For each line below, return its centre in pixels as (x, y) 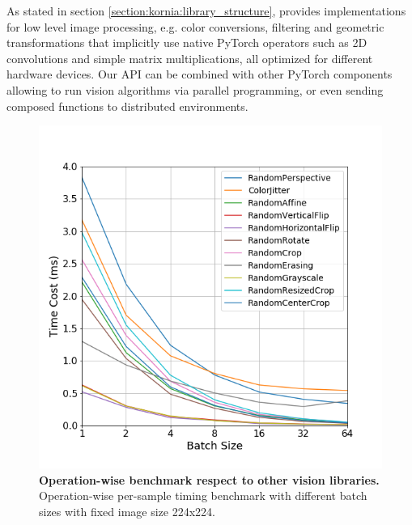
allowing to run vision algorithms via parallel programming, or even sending (195, 89)
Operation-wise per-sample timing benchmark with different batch (203, 495)
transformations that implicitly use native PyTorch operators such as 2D (187, 42)
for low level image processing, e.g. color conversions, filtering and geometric (195, 26)
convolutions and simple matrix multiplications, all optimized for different (190, 58)
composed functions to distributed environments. (127, 106)
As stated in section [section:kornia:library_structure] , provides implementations (206, 11)
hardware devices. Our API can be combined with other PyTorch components (200, 74)
